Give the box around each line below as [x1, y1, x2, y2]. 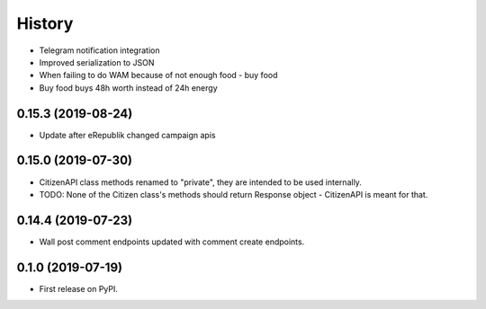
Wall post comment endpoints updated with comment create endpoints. [39, 236, 305, 247]
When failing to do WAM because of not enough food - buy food [39, 70, 278, 81]
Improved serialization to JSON [39, 57, 155, 67]
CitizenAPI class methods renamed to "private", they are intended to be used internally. [39, 176, 362, 188]
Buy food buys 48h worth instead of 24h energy [39, 82, 218, 93]
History [16, 13, 74, 33]
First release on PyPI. [39, 283, 119, 294]
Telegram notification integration [39, 45, 160, 56]
